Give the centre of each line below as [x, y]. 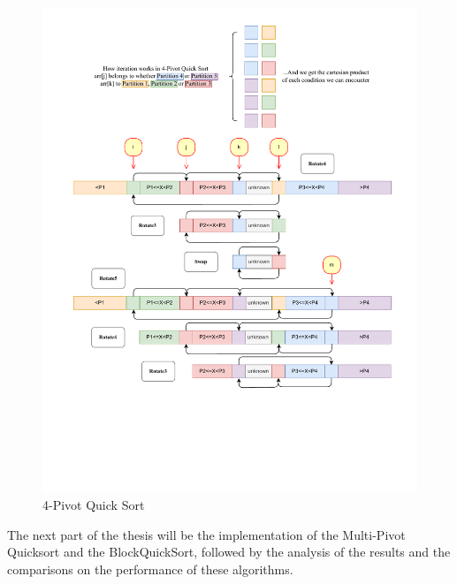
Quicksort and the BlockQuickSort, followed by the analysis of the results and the [229, 552]
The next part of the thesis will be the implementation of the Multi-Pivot [206, 534]
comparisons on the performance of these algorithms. [150, 569]
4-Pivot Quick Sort [94, 505]
